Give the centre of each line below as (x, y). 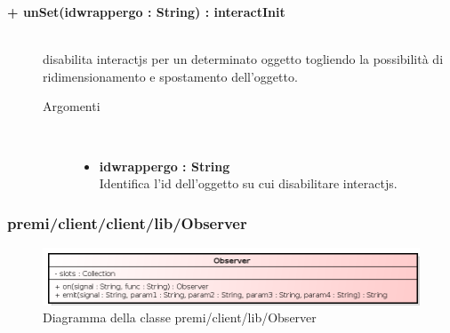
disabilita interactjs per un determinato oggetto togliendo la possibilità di (243, 59)
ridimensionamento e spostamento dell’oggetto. (170, 76)
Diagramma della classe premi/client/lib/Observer (180, 317)
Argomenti (72, 106)
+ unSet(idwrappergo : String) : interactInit (146, 12)
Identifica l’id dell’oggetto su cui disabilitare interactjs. (248, 183)
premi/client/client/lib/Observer (127, 222)
